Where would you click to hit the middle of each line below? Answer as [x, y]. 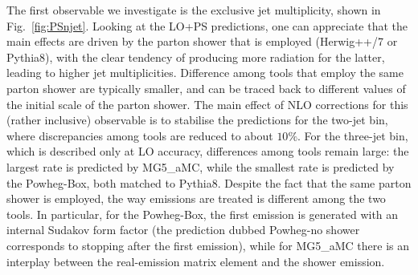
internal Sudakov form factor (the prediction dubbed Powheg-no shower [183, 230]
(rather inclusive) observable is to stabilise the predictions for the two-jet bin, [197, 120]
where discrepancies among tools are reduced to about [140, 135]
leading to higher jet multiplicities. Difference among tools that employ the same [205, 73]
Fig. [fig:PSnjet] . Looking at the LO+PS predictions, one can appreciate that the [207, 25]
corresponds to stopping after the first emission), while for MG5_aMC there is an [208, 245]
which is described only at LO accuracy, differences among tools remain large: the [208, 151]
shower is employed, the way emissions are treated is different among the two [196, 198]
